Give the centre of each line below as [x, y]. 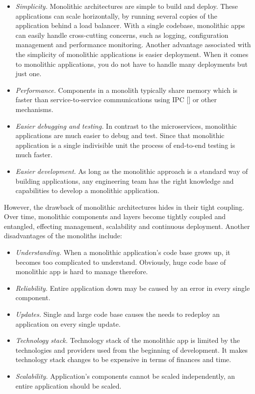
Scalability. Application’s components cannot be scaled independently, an [125, 376]
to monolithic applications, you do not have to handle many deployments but [131, 64]
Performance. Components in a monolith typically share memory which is [127, 90]
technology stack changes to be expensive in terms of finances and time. [123, 359]
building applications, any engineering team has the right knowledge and [125, 181]
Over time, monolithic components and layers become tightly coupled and [115, 216]
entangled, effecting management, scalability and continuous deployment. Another [127, 226]
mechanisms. [34, 109]
